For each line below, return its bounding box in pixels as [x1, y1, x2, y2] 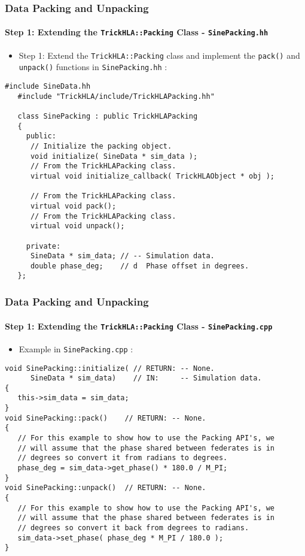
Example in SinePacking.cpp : [19, 342, 133, 355]
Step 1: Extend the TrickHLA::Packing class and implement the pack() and [19, 49, 300, 61]
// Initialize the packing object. [30, 141, 172, 150]
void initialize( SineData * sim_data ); [30, 152, 198, 161]
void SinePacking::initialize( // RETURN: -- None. [5, 364, 215, 373]
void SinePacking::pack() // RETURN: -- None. [5, 413, 206, 422]
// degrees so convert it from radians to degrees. [17, 454, 228, 463]
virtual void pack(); [30, 201, 117, 210]
